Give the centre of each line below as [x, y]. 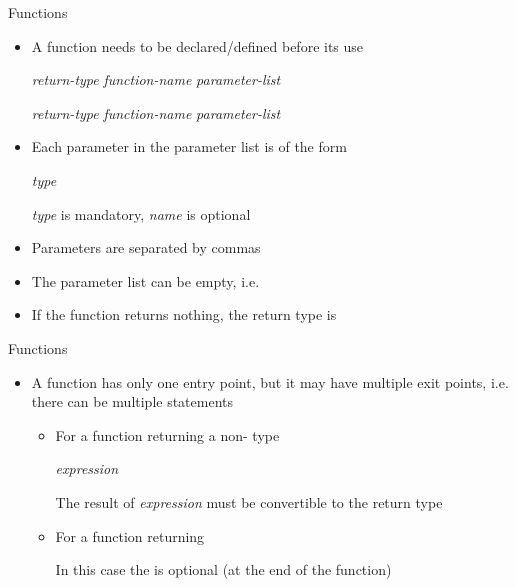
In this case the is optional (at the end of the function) [223, 569]
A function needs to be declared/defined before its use [197, 45]
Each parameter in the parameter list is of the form [189, 146]
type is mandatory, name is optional [141, 213]
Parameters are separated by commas [146, 247]
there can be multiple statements [132, 401]
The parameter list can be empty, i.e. [145, 280]
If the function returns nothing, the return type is [184, 314]
